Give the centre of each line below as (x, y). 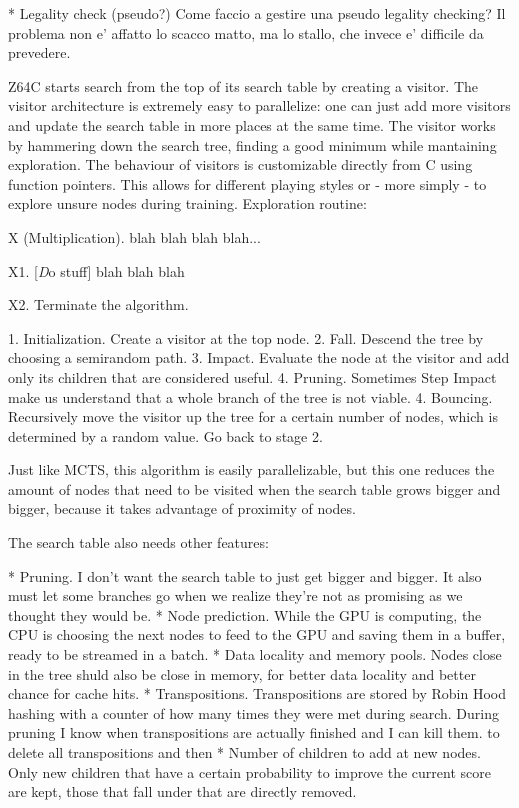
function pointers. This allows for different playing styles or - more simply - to (247, 183)
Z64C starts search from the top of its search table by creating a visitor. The (243, 85)
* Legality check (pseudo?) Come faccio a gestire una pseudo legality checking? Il (257, 13)
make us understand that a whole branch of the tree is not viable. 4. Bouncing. (250, 396)
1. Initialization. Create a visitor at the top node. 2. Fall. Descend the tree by (246, 337)
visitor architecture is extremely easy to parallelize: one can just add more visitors (259, 105)
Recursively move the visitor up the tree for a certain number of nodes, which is (253, 416)
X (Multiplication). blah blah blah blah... (134, 236)
